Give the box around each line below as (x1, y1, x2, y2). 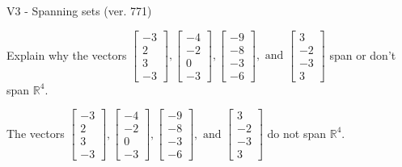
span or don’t (329, 46, 396, 63)
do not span (267, 124, 327, 141)
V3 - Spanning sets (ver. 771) (6, 2, 152, 19)
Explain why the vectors (6, 46, 127, 63)
